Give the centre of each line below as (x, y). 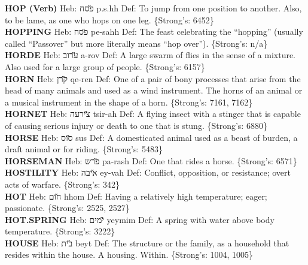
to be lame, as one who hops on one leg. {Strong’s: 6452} (109, 19)
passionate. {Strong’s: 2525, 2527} (67, 208)
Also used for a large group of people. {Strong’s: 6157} (105, 66)
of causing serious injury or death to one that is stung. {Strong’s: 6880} (136, 125)
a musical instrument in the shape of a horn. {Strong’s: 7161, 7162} (129, 102)
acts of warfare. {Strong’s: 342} (62, 184)
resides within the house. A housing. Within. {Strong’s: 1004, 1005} (129, 255)
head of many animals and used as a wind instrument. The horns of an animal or (154, 90)
